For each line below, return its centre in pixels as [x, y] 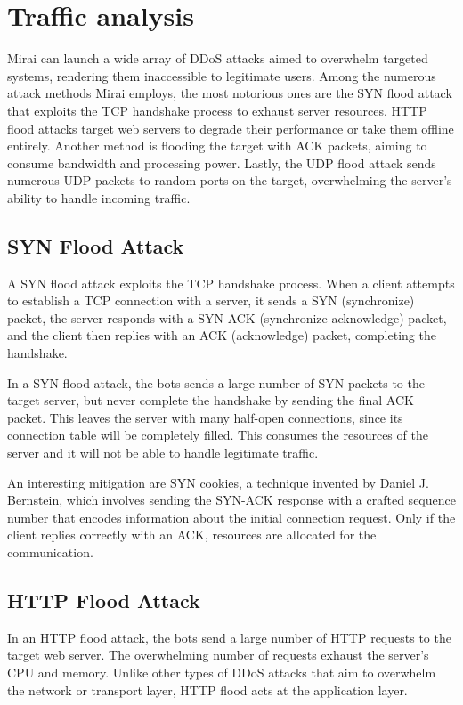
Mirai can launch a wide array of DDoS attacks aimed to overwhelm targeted [218, 58]
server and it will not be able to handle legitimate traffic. [163, 453]
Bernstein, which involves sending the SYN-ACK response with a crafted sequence [231, 500]
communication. [50, 551]
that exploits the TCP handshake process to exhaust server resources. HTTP [217, 110]
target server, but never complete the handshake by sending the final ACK [211, 400]
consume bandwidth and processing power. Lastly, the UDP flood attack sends [222, 162]
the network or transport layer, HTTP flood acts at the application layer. [207, 689]
